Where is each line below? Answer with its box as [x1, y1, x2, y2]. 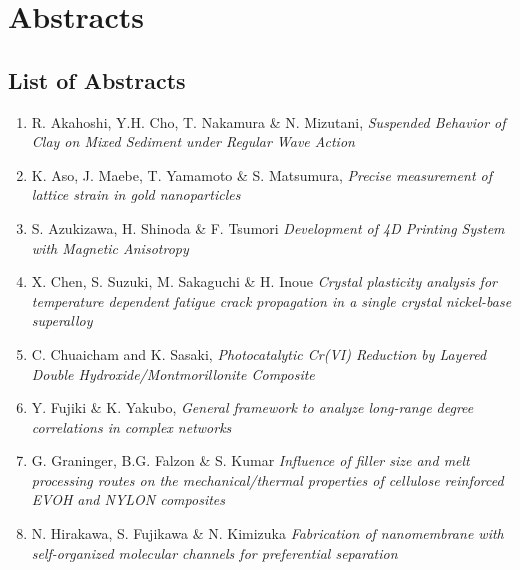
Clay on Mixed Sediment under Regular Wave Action [31, 131, 355, 152]
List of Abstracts [8, 64, 186, 95]
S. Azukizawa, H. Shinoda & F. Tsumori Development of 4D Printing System [31, 217, 505, 238]
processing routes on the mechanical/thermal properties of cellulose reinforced [31, 469, 504, 490]
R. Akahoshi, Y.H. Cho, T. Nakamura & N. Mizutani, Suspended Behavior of [31, 111, 506, 132]
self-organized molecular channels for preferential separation [31, 542, 398, 563]
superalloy [31, 310, 93, 331]
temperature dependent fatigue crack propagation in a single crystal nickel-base [31, 290, 512, 311]
